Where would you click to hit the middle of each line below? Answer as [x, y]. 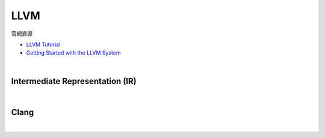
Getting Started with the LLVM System [73, 53]
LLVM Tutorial [43, 44]
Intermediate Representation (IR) [74, 81]
